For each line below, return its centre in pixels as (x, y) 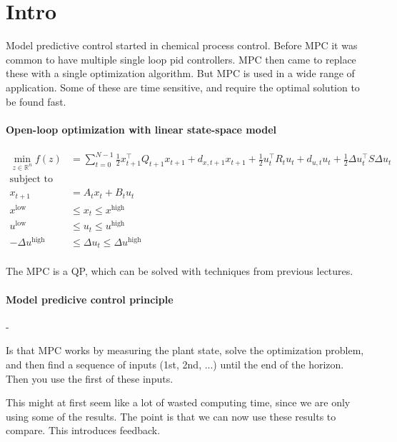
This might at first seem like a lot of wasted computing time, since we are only (178, 402)
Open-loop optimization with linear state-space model (141, 129)
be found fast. (36, 101)
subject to (31, 180)
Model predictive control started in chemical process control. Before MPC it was (182, 45)
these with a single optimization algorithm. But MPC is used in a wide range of (180, 73)
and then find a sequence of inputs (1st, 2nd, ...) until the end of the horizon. (175, 365)
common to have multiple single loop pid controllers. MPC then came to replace (181, 59)
